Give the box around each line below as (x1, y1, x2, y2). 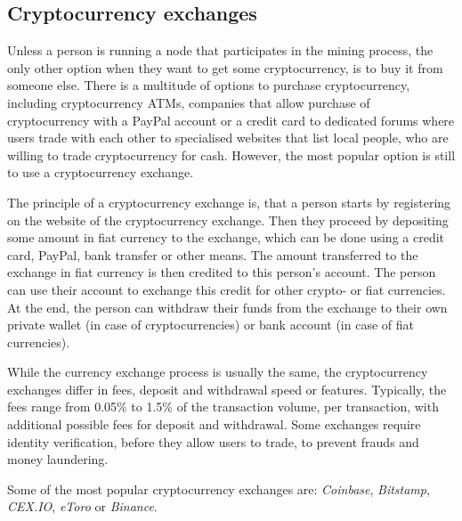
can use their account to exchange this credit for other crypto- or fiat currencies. (7, 280, 446, 298)
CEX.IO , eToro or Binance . (7, 497, 158, 516)
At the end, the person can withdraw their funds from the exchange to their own (7, 297, 448, 316)
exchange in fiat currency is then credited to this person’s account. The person (7, 263, 436, 281)
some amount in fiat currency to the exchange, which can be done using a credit (7, 228, 445, 247)
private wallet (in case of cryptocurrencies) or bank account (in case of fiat (7, 315, 414, 334)
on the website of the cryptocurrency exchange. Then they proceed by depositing (7, 210, 449, 229)
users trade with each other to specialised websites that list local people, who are (7, 128, 449, 147)
